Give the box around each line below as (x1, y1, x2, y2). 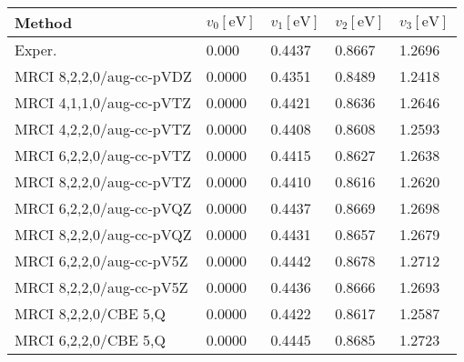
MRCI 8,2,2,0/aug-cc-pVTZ (15, 171, 191, 192)
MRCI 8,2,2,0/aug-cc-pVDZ (15, 65, 192, 86)
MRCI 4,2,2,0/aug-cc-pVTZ (15, 118, 191, 139)
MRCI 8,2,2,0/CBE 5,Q (15, 303, 166, 324)
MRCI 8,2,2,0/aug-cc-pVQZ (15, 224, 192, 245)
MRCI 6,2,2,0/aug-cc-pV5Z (15, 250, 188, 271)
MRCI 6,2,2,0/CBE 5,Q (15, 329, 166, 350)
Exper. (15, 39, 57, 60)
